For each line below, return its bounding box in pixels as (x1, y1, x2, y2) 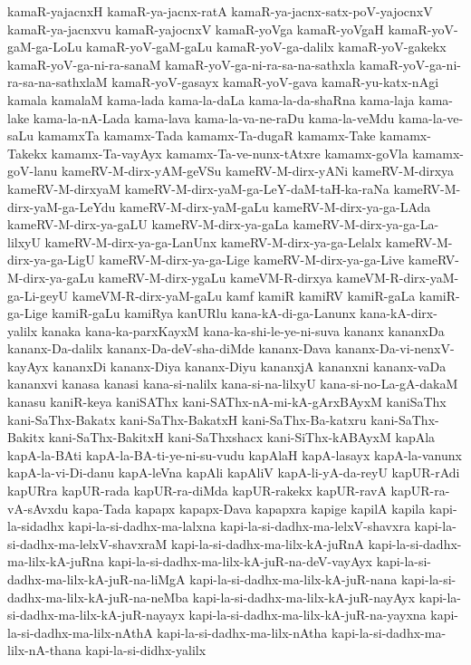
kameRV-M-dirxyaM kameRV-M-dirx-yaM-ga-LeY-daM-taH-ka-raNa (7, 178, 389, 198)
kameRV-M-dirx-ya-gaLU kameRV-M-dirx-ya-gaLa (7, 215, 289, 234)
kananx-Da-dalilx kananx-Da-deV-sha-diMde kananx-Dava (7, 339, 332, 358)
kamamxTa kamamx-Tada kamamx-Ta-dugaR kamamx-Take (37, 126, 376, 145)
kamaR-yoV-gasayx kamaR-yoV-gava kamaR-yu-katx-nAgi (111, 72, 439, 92)
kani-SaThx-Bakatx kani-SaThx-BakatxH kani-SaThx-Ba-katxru (7, 410, 367, 429)
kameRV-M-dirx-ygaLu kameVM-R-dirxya (98, 267, 332, 286)
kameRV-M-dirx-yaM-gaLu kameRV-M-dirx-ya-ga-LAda (119, 197, 431, 216)
